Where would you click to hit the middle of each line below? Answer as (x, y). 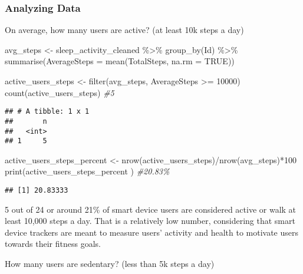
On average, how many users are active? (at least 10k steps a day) (124, 30)
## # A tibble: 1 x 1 (47, 112)
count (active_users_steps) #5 (60, 92)
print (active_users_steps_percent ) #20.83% (87, 171)
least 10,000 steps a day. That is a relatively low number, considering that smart (150, 221)
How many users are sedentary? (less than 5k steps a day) (110, 264)
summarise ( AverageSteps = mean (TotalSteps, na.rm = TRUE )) (120, 61)
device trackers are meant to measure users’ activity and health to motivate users (152, 232)
